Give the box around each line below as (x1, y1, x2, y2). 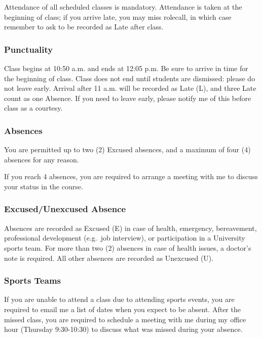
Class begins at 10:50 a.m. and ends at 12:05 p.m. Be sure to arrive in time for (4, 63, 248, 73)
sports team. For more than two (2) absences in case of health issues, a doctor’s (4, 242, 251, 253)
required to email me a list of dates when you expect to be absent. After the (4, 303, 241, 314)
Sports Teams (4, 274, 61, 287)
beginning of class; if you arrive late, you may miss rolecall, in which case (4, 11, 232, 22)
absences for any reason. (4, 154, 79, 164)
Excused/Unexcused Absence (4, 202, 126, 215)
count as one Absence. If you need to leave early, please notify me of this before (4, 92, 251, 103)
